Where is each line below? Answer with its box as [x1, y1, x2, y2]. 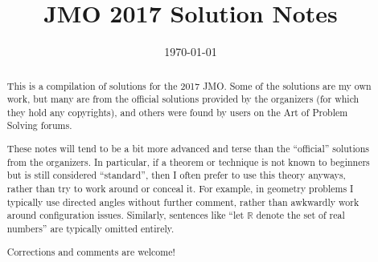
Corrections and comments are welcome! [6, 244, 175, 258]
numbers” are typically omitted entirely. [6, 221, 175, 235]
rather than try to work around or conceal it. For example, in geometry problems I [6, 182, 354, 195]
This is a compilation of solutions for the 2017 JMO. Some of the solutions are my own [6, 79, 372, 92]
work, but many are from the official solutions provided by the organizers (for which [6, 92, 360, 106]
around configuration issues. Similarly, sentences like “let [6, 208, 244, 222]
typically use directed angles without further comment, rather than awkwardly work [6, 195, 360, 208]
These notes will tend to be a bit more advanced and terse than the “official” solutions [6, 142, 370, 155]
